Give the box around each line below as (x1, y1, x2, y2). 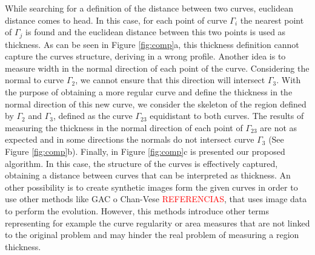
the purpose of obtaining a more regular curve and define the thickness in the (5, 86, 293, 98)
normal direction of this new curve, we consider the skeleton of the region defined (5, 97, 307, 110)
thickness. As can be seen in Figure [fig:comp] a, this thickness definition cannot (5, 38, 299, 50)
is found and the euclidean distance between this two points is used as (25, 25, 286, 38)
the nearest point (240, 13, 304, 26)
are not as (260, 121, 297, 134)
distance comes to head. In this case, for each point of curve (5, 13, 227, 26)
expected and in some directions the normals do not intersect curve (5, 133, 254, 146)
